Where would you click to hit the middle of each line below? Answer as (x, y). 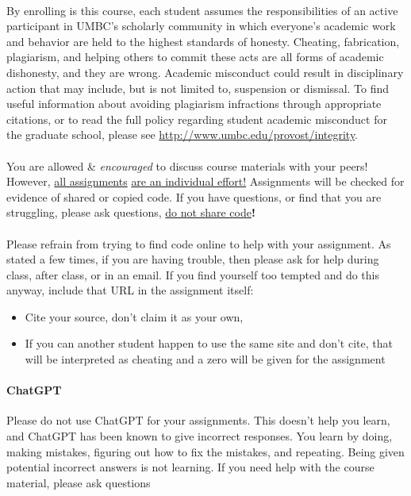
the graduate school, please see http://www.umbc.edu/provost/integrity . (182, 135)
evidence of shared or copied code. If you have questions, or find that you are (194, 196)
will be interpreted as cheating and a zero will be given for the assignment (205, 359)
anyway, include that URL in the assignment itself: (130, 290)
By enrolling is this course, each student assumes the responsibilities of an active (202, 10)
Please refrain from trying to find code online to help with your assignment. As (199, 243)
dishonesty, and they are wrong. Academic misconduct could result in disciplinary (205, 72)
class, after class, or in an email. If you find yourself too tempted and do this (193, 274)
